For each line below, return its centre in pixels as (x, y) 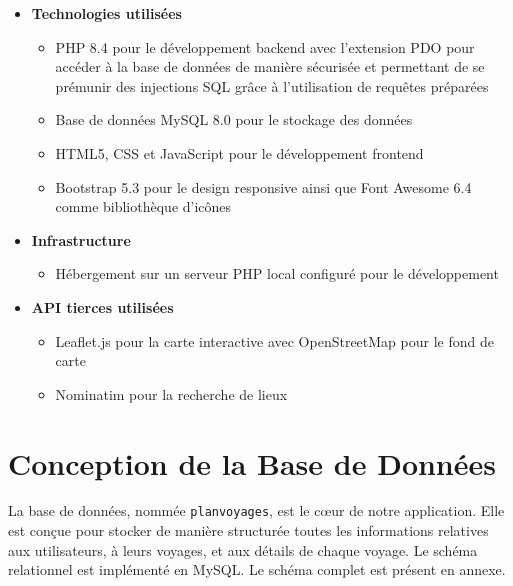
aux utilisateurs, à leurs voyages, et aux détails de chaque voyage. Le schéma (243, 549)
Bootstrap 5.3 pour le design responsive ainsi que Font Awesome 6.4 (263, 186)
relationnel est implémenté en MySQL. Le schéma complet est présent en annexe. (257, 569)
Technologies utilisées (106, 13)
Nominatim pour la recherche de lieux (171, 393)
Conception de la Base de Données (252, 462)
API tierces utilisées (102, 306)
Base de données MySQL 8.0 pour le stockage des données (234, 119)
